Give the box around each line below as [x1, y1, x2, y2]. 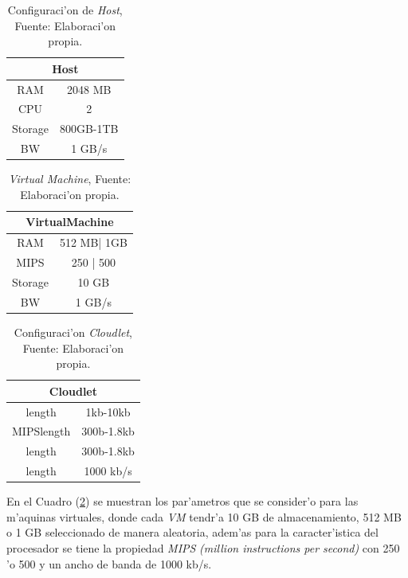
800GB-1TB [59, 120, 119, 137]
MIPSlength [12, 423, 71, 439]
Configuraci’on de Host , [7, 2, 123, 18]
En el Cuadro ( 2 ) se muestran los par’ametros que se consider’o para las [6, 493, 359, 510]
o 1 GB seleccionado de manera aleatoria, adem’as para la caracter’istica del [6, 524, 379, 541]
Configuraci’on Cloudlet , [14, 323, 132, 340]
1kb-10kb [85, 403, 131, 420]
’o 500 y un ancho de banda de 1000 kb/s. [6, 555, 212, 572]
